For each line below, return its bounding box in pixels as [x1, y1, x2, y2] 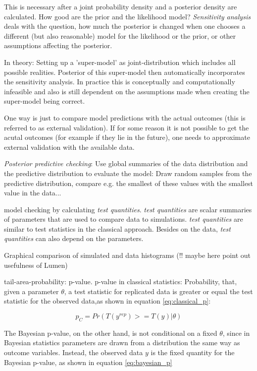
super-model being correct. [4, 96, 85, 106]
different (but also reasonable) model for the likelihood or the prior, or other [4, 30, 236, 41]
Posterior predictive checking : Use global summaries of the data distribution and [4, 158, 248, 169]
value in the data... [4, 187, 61, 198]
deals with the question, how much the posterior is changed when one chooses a [4, 21, 246, 31]
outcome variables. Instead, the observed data [4, 347, 143, 358]
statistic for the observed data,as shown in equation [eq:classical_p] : [4, 296, 211, 306]
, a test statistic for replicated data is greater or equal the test [64, 286, 253, 296]
